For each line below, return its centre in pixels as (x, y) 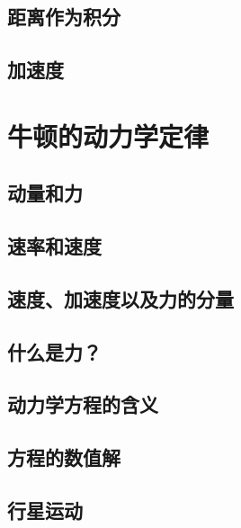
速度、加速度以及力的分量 (120, 298)
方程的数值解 (64, 457)
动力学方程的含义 (83, 404)
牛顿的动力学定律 (108, 135)
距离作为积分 (64, 17)
